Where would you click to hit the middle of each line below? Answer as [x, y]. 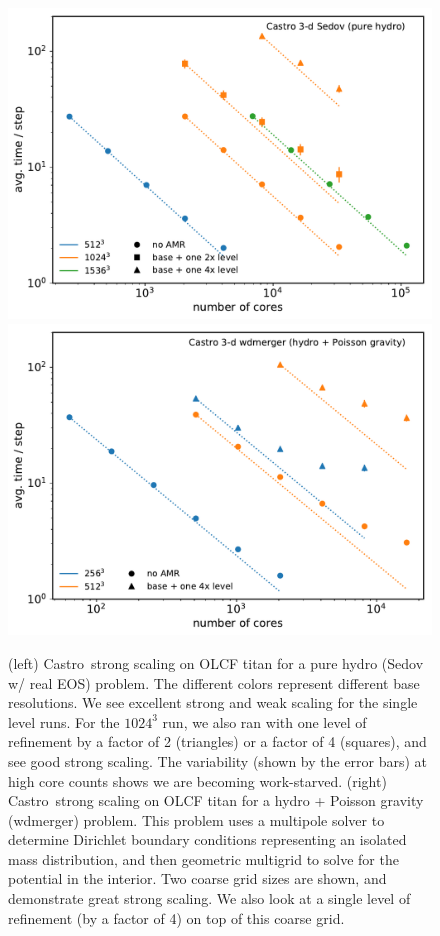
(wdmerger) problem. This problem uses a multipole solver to [196, 819]
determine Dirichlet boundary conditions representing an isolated [207, 839]
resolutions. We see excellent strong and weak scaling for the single [213, 702]
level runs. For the [64, 721]
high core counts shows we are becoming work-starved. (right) [197, 780]
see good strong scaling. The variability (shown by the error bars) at [218, 760]
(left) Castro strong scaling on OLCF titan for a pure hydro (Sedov [216, 662]
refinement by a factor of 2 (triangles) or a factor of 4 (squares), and [217, 741]
